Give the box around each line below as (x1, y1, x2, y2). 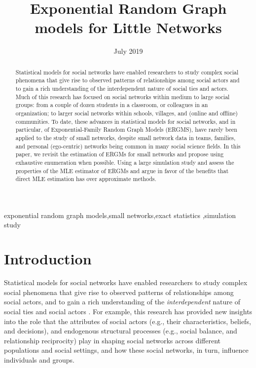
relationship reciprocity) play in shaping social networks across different (4, 335, 220, 345)
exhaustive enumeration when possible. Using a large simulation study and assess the (15, 158, 234, 166)
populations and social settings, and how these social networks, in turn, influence (4, 345, 249, 355)
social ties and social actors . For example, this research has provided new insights (4, 306, 253, 316)
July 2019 (113, 46, 143, 56)
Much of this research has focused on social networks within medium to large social (15, 92, 230, 101)
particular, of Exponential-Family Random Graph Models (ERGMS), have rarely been (15, 125, 237, 134)
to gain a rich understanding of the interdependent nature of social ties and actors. (15, 84, 228, 93)
